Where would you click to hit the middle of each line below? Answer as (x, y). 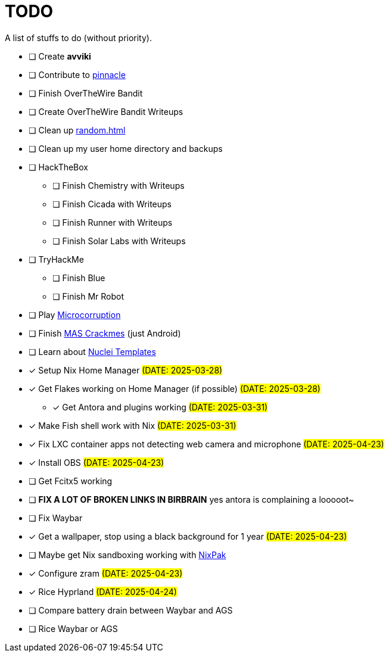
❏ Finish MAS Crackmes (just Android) (105, 333)
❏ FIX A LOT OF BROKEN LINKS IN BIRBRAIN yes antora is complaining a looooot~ (192, 499)
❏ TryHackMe (56, 259)
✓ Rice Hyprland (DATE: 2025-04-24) (103, 591)
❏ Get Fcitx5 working (71, 481)
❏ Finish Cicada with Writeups (112, 204)
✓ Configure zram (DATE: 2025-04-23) (106, 573)
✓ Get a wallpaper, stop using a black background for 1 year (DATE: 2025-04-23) (188, 536)
